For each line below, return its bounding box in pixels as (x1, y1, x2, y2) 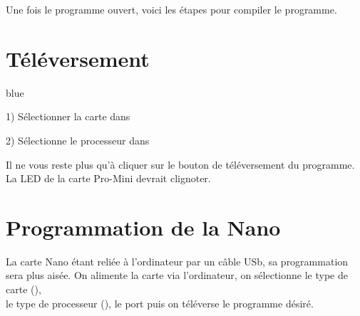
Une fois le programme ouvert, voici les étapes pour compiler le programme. (6, 2, 337, 16)
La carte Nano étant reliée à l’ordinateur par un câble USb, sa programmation (6, 253, 349, 268)
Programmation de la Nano (6, 212, 281, 241)
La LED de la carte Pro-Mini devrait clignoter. (6, 171, 211, 186)
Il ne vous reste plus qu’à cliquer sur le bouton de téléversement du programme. (6, 157, 355, 172)
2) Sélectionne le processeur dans (6, 132, 150, 147)
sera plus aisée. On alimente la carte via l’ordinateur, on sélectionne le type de (6, 268, 348, 283)
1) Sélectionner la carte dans (6, 109, 130, 124)
